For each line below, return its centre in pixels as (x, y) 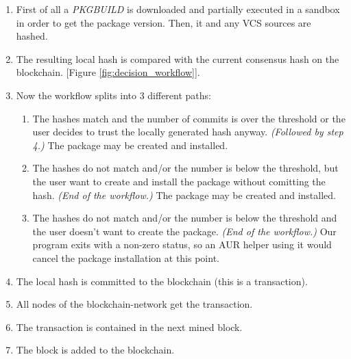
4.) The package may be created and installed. (130, 145)
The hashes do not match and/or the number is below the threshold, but (185, 168)
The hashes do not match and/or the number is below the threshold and (185, 218)
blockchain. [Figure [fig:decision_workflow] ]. (108, 72)
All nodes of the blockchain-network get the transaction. (134, 304)
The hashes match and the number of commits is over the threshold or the (189, 118)
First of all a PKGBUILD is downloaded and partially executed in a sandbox (178, 9)
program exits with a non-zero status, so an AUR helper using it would (182, 244)
